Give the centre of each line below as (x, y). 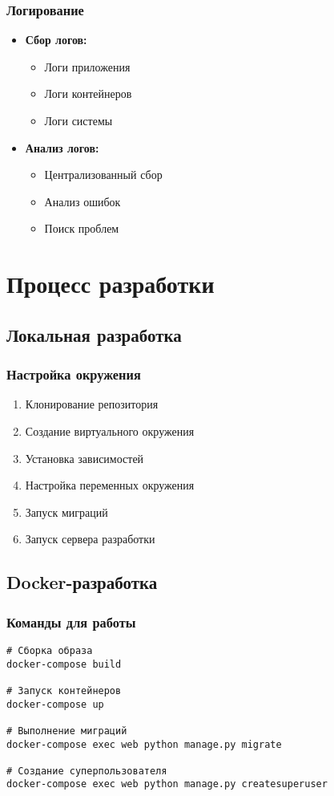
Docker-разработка (82, 582)
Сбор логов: (56, 40)
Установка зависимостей (85, 458)
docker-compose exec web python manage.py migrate (144, 744)
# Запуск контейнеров (64, 690)
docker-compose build (64, 664)
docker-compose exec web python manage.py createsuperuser (167, 784)
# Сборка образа (50, 650)
